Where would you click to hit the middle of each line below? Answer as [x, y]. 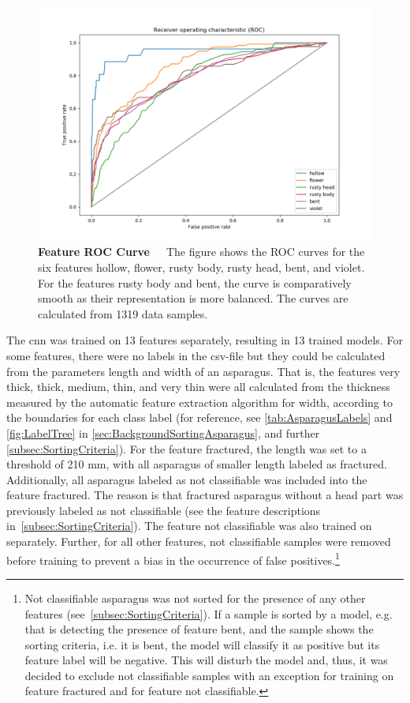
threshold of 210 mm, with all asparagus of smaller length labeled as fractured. [197, 464]
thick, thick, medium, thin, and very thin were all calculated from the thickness [198, 387]
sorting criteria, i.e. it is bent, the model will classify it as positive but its [202, 644]
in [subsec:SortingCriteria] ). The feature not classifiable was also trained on [189, 526]
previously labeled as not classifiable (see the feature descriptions [164, 510]
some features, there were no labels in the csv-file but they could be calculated [196, 355]
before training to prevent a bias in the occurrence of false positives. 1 [173, 558]
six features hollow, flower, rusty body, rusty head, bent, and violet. [201, 267]
